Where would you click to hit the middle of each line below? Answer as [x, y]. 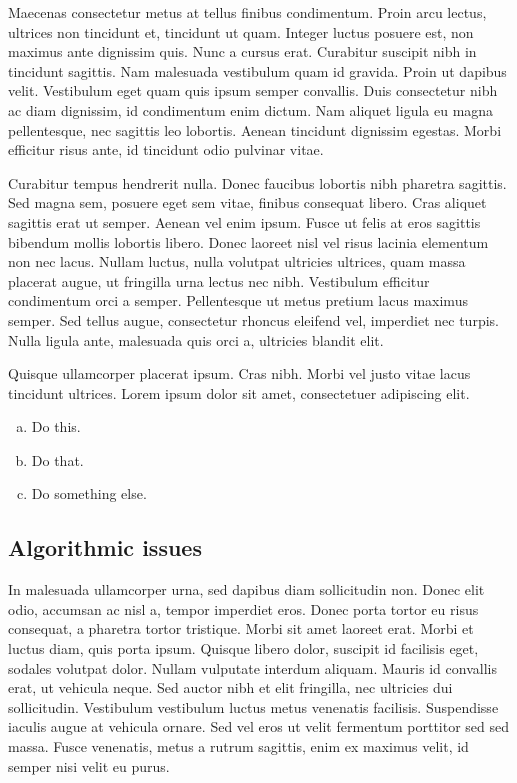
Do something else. [89, 493]
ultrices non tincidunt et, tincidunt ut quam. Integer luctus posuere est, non [241, 31]
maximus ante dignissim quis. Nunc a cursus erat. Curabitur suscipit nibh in [242, 51]
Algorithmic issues [105, 547]
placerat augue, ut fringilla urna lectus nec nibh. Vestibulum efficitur [219, 280]
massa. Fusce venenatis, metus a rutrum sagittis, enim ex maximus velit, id [238, 746]
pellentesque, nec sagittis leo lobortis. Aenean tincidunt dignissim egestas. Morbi [255, 129]
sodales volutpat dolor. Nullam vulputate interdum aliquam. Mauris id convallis [252, 667]
